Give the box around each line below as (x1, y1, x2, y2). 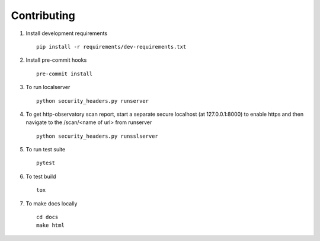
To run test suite (25, 146, 66, 153)
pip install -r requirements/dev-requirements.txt (36, 43, 187, 50)
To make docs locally (25, 199, 78, 207)
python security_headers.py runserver (36, 97, 149, 104)
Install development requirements (25, 30, 108, 37)
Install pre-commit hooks (25, 56, 87, 64)
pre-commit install (36, 70, 93, 77)
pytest (36, 160, 56, 166)
